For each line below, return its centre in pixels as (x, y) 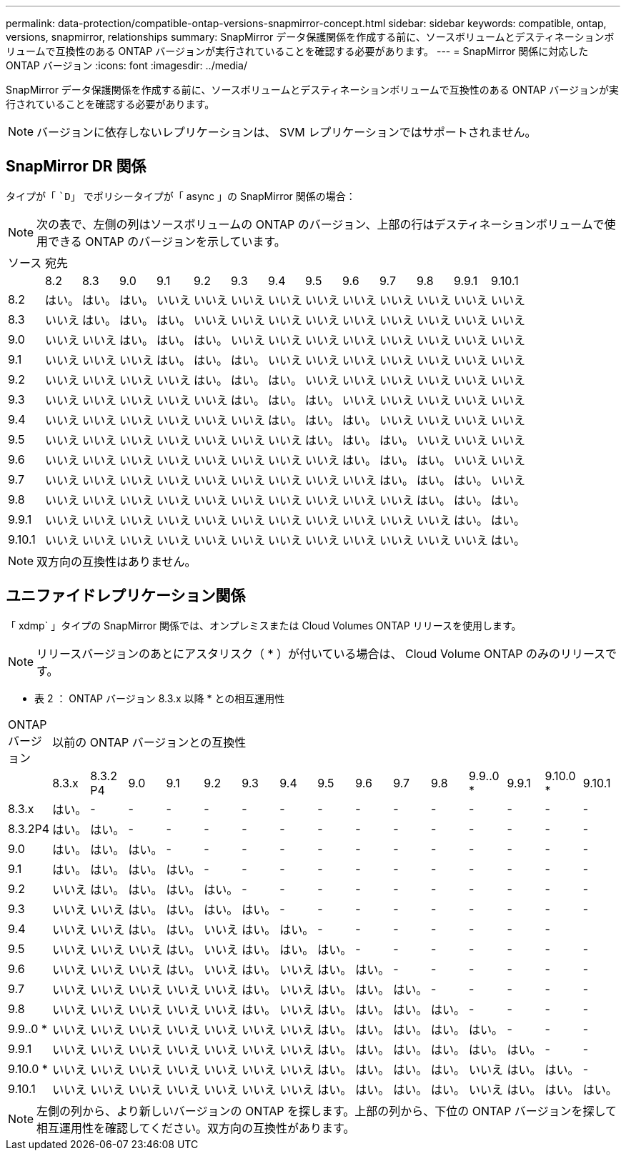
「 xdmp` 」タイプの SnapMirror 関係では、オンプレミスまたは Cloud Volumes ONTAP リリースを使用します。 (264, 625)
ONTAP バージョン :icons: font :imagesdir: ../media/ (126, 65)
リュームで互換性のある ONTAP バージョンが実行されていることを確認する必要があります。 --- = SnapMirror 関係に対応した (297, 51)
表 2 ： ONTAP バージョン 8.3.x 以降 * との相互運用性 (160, 698)
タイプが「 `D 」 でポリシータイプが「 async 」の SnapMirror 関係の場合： (181, 196)
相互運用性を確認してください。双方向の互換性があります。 (196, 1128)
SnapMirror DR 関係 (76, 166)
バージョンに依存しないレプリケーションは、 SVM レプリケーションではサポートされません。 (287, 132)
